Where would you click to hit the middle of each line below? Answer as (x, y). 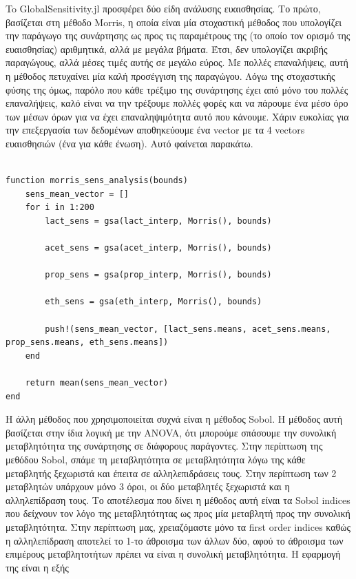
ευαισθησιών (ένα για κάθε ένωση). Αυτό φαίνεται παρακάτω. (129, 143)
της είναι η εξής (37, 567)
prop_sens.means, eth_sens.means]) (87, 343)
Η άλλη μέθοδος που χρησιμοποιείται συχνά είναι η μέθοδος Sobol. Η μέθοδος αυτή (174, 419)
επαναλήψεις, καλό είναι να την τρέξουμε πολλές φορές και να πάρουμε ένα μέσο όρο (177, 103)
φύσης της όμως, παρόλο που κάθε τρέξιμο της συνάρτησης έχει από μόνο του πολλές (177, 89)
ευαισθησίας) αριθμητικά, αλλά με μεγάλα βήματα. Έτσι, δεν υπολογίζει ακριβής (167, 49)
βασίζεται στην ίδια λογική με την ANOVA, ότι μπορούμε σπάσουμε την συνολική (171, 432)
